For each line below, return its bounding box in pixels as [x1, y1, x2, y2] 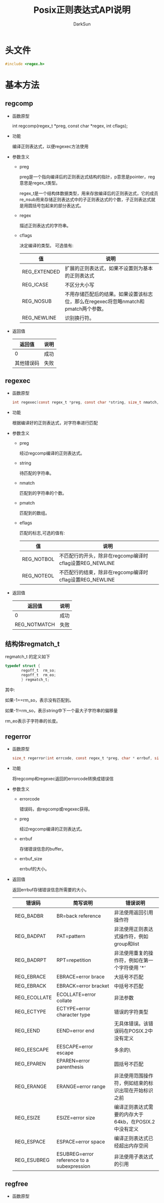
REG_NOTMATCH [14, 621, 55, 628]
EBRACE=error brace [56, 973, 105, 980]
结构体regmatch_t [5, 640, 60, 648]
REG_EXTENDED [21, 268, 60, 275]
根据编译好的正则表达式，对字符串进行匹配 [12, 420, 98, 426]
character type [56, 1012, 90, 1018]
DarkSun [73, 21, 91, 27]
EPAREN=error [56, 1057, 90, 1064]
